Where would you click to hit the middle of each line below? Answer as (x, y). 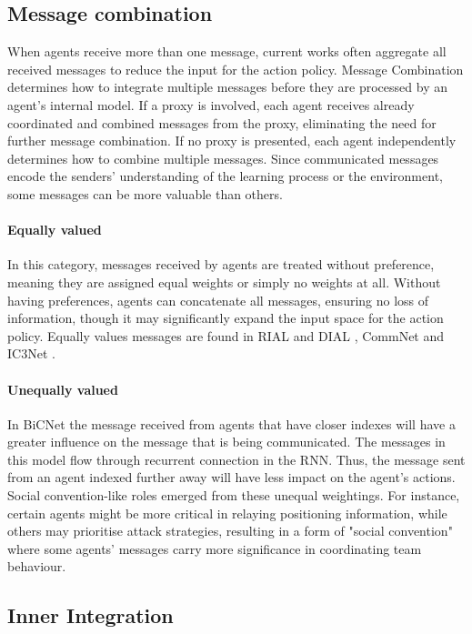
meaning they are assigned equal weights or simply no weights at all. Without (224, 282)
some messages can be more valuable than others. (145, 193)
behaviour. (37, 566)
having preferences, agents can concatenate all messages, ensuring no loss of (218, 300)
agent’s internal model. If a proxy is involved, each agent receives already (211, 104)
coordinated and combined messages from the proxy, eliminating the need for (222, 122)
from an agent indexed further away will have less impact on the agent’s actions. (231, 477)
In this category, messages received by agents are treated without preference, (221, 264)
